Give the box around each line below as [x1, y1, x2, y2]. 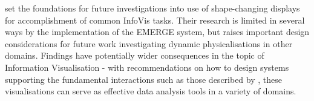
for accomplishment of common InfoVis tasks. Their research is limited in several [5, 13, 305, 26]
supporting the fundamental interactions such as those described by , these [5, 73, 282, 85]
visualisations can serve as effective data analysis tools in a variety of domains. [5, 85, 296, 97]
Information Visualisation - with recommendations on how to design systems [5, 60, 289, 73]
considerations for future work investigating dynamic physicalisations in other [5, 37, 293, 50]
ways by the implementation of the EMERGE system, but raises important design [5, 25, 310, 38]
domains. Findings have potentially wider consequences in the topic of [5, 49, 264, 62]
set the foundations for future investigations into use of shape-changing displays [5, 2, 300, 14]
